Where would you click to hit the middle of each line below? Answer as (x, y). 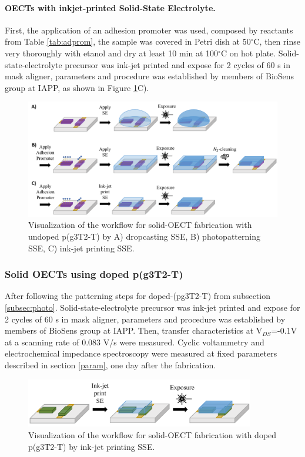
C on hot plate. (248, 53)
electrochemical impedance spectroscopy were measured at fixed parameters (141, 353)
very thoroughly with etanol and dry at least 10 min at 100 (112, 53)
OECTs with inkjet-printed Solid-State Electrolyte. (110, 7)
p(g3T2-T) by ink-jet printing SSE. (92, 446)
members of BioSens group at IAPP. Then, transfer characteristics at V (134, 330)
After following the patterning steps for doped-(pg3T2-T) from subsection (138, 296)
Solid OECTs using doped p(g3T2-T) (94, 274)
